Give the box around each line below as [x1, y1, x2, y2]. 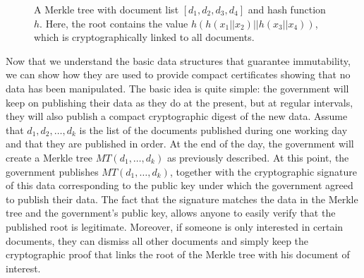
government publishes [6, 164, 99, 179]
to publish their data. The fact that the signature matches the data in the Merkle [6, 191, 358, 206]
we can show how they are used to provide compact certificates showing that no [6, 67, 351, 82]
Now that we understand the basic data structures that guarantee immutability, [6, 53, 351, 68]
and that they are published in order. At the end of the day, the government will [6, 136, 354, 151]
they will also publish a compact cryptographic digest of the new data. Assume [6, 109, 348, 123]
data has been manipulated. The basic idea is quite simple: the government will [6, 80, 349, 95]
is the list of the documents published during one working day [79, 122, 348, 137]
